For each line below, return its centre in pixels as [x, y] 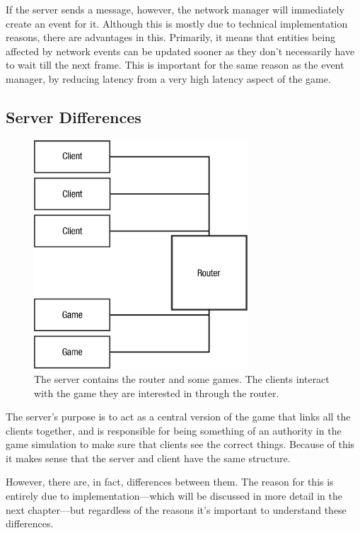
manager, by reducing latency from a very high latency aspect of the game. [168, 78]
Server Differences [74, 116]
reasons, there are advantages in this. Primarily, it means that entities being [170, 37]
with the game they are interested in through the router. [157, 392]
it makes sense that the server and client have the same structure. [148, 458]
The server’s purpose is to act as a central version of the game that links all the [178, 417]
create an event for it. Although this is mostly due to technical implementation [177, 23]
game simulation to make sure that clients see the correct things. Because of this [180, 444]
